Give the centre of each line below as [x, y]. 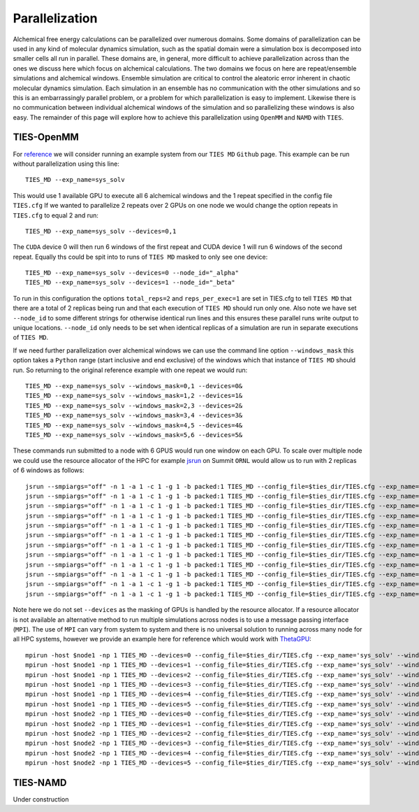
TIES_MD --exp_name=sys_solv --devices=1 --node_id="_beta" [130, 283]
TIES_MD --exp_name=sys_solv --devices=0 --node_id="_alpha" [132, 273]
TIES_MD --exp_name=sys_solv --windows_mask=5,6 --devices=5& [134, 435]
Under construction [41, 799]
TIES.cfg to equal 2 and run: [56, 215]
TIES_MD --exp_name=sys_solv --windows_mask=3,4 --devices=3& [134, 415]
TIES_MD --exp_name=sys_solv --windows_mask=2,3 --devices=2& [134, 405]
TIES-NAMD [40, 782]
